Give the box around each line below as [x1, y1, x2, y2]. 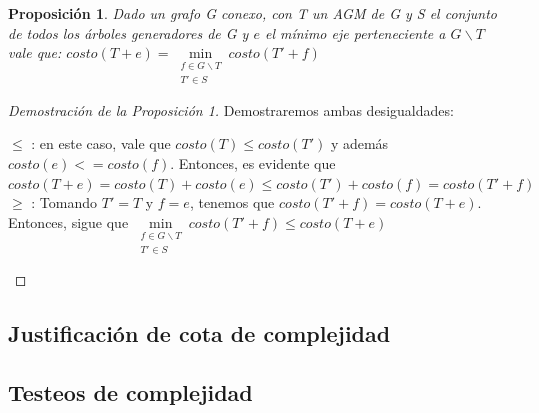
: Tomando [31, 192, 98, 213]
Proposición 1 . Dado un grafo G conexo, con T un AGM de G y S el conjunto [8, 3, 497, 23]
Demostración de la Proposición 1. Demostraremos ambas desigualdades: [8, 99, 454, 120]
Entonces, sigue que [8, 211, 129, 232]
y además [330, 133, 389, 154]
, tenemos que [189, 192, 275, 213]
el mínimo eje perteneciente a [264, 22, 446, 43]
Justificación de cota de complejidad [8, 318, 391, 349]
